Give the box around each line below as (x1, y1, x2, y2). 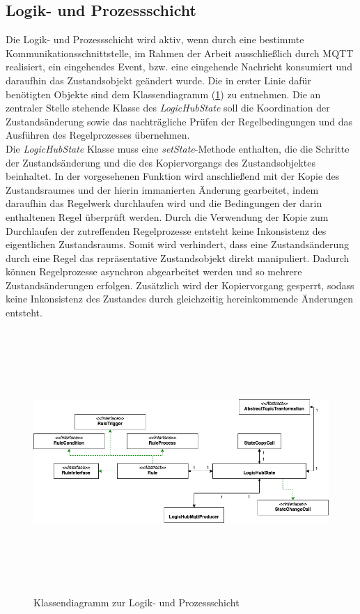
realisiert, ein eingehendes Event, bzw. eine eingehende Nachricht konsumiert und (6, 59, 352, 74)
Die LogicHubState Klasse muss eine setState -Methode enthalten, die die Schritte (6, 141, 350, 155)
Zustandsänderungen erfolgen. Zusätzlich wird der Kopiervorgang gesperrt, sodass (6, 277, 354, 292)
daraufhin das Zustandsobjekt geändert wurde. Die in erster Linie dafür (6, 72, 311, 87)
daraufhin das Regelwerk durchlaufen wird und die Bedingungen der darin (6, 196, 322, 210)
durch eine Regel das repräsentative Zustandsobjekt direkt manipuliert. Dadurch (6, 250, 350, 265)
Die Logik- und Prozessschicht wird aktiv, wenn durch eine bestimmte (6, 32, 304, 47)
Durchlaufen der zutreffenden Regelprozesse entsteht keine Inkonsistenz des (6, 223, 327, 238)
